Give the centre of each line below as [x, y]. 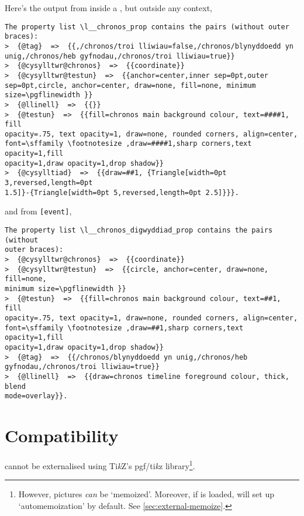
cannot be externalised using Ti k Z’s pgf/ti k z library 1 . [100, 465]
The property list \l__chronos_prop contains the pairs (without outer [147, 27]
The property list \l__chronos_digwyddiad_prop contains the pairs [139, 230]
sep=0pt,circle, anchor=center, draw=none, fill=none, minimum [130, 85]
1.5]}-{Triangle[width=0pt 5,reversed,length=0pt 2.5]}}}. [122, 192]
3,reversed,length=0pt [49, 183]
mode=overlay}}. [36, 396]
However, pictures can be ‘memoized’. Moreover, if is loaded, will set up [146, 494]
